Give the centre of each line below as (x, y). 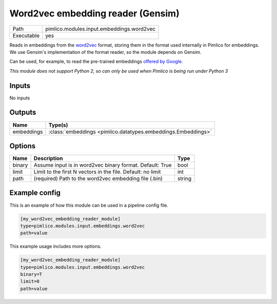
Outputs (23, 113)
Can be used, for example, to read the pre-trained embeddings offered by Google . (96, 62)
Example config (35, 193)
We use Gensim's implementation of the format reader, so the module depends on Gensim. (105, 52)
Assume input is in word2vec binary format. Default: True (103, 165)
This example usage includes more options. (56, 247)
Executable (26, 35)
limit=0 (30, 281)
